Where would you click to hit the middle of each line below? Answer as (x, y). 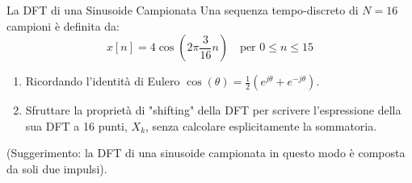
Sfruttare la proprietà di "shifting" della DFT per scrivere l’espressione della (213, 110)
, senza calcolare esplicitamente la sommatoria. (261, 125)
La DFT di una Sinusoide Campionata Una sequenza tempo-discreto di (183, 10)
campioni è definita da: (63, 25)
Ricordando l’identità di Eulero (103, 81)
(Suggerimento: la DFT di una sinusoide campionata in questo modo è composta (206, 153)
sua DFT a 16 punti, (76, 125)
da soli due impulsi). (57, 168)
